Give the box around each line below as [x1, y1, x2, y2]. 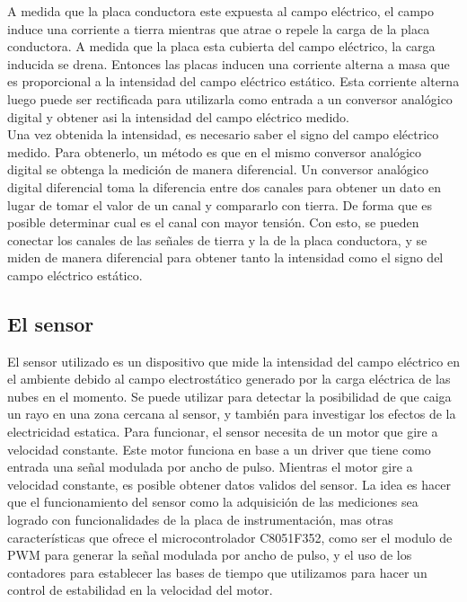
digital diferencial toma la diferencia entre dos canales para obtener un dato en [7, 177, 441, 196]
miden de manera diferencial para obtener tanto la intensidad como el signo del [7, 248, 444, 267]
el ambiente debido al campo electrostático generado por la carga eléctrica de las [7, 369, 451, 388]
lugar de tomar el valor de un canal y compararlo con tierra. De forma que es [7, 195, 433, 214]
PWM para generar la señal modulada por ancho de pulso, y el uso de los [7, 545, 412, 564]
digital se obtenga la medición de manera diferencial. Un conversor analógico [7, 160, 428, 179]
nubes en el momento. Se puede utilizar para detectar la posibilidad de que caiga [7, 386, 452, 405]
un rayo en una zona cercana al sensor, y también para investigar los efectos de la [7, 404, 456, 423]
